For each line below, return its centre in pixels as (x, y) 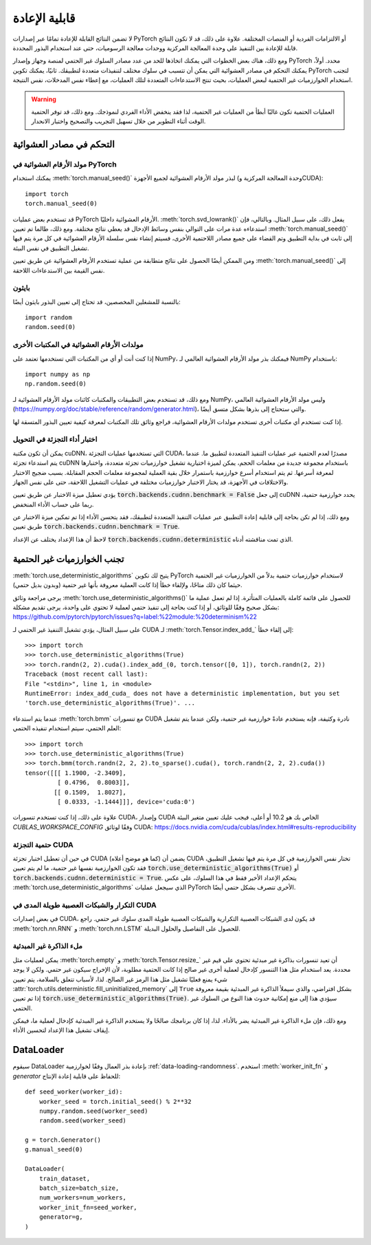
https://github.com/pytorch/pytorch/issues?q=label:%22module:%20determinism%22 (135, 617)
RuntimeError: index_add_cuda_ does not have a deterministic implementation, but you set (182, 694)
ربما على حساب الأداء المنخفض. (53, 504)
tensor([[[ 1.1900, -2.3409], (76, 773)
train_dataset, (65, 1178)
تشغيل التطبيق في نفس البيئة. (51, 248)
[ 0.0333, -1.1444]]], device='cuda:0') (126, 801)
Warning (44, 99)
